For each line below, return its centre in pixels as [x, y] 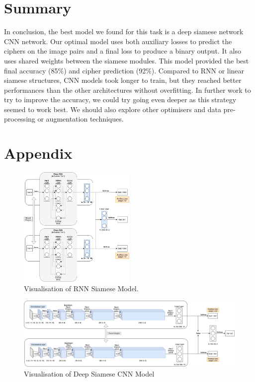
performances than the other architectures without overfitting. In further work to [127, 90]
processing [20, 119]
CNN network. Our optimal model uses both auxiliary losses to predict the [118, 41]
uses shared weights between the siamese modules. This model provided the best [127, 60]
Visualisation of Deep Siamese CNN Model [89, 373]
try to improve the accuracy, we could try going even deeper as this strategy [120, 99]
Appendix [38, 153]
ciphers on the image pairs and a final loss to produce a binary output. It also [123, 51]
